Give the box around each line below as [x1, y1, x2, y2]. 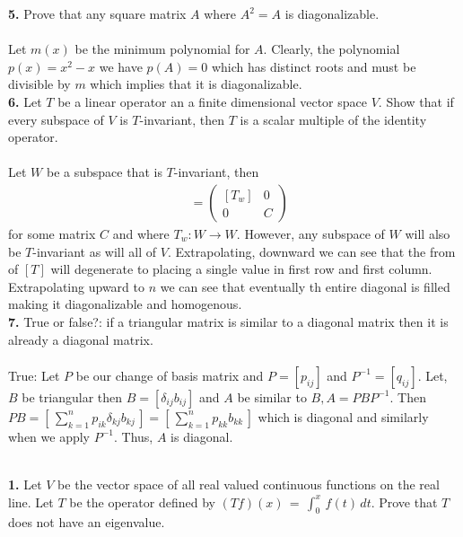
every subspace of [8, 110, 104, 128]
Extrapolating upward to [8, 277, 144, 295]
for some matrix [8, 224, 96, 242]
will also [405, 224, 450, 242]
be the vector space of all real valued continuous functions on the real [57, 474, 440, 493]
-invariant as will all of [32, 242, 157, 260]
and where [112, 224, 170, 242]
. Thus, [113, 427, 153, 445]
